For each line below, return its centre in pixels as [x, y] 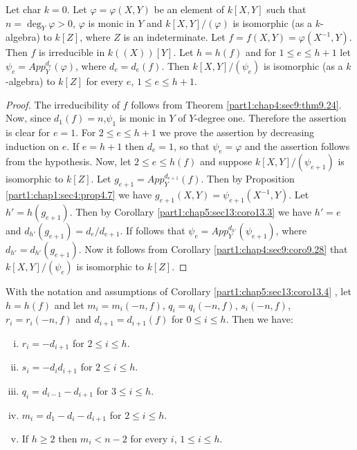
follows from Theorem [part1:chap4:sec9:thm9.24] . [236, 104]
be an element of [189, 9]
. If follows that [153, 230]
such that [286, 9]
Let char [24, 9]
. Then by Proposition [248, 179]
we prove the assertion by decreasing [237, 132]
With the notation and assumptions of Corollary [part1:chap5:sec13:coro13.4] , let [178, 291]
